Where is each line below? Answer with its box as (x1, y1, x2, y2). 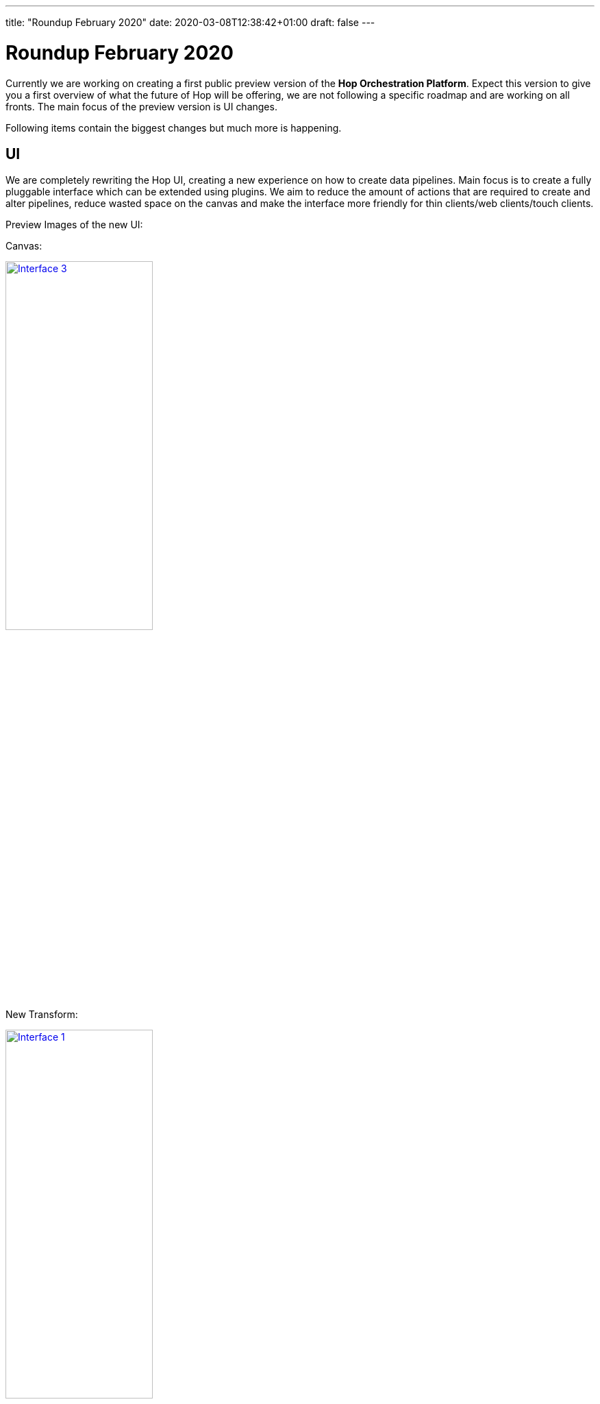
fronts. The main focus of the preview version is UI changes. (5, 100, 277, 112)
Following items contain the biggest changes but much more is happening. (5, 121, 342, 134)
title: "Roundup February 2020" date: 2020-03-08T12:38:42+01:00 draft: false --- (5, 16, 375, 28)
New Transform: (5, 1008, 78, 1021)
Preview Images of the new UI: (5, 219, 143, 231)
